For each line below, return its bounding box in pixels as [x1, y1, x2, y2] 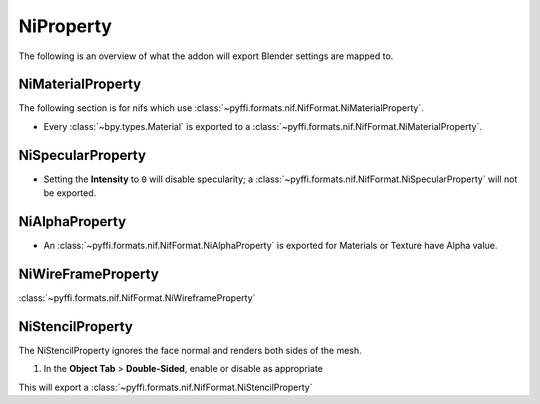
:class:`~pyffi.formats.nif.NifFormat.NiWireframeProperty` [18, 291, 256, 304]
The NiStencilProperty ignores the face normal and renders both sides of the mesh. [18, 344, 362, 356]
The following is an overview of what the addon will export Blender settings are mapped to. [18, 50, 394, 62]
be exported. [43, 187, 97, 199]
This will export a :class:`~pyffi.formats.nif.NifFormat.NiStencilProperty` [18, 381, 313, 393]
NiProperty [18, 15, 112, 37]
